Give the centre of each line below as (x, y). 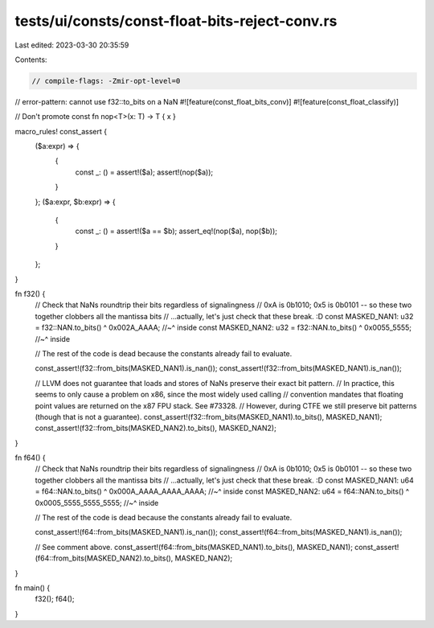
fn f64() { (30, 458)
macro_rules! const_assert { (61, 131)
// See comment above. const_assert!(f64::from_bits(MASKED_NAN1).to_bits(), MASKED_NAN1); (194, 547)
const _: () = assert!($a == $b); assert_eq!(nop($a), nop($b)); (176, 231)
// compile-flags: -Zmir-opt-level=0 (106, 81)
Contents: (31, 60)
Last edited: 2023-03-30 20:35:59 (72, 45)
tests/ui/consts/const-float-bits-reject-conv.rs (176, 21)
